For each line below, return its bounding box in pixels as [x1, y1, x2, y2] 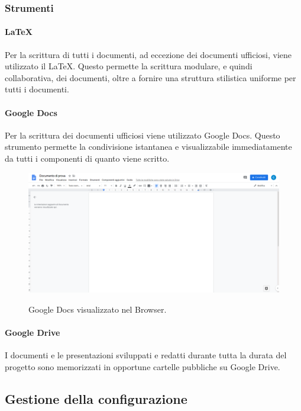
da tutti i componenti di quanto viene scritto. [5, 152, 170, 164]
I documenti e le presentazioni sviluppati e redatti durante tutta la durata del [5, 349, 287, 361]
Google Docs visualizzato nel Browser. [28, 303, 167, 316]
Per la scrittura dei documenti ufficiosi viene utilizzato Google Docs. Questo [5, 129, 280, 141]
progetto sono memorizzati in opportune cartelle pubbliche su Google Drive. [5, 361, 280, 373]
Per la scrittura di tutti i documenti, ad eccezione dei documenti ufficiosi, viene [5, 48, 292, 60]
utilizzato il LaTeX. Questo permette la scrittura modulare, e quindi [5, 60, 253, 72]
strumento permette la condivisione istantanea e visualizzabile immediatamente [5, 140, 292, 153]
